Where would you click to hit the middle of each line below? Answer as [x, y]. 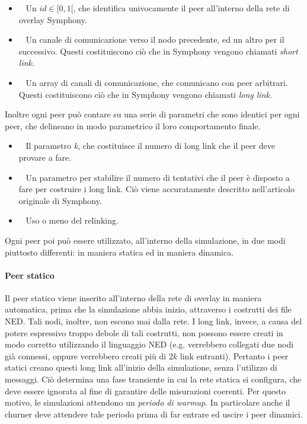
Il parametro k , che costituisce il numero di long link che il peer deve [150, 146]
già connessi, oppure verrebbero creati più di [86, 356]
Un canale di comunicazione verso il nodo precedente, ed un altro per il [155, 39]
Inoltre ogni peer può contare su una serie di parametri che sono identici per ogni [152, 114]
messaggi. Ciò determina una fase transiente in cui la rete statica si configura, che [153, 379]
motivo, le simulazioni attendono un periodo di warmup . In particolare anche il [148, 402]
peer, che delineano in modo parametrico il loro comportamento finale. [133, 125]
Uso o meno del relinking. [72, 220]
